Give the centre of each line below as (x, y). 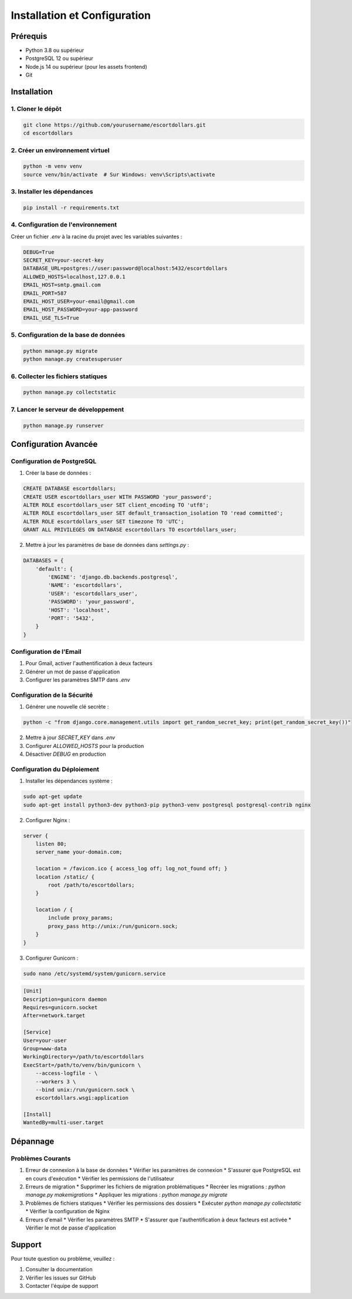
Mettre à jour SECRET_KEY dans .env (70, 737)
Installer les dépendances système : (69, 781)
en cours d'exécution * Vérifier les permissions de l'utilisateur (100, 1178)
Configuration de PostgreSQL (54, 461)
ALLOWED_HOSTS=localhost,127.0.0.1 (74, 277)
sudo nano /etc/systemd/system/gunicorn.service (94, 974)
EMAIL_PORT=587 (45, 293)
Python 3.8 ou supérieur (55, 51)
